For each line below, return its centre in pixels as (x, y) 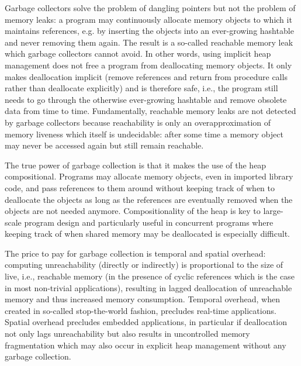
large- (273, 211)
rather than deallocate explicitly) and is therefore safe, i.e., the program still (141, 88)
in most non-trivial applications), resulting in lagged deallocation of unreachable (148, 287)
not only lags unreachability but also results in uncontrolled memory (127, 334)
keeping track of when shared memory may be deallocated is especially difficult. (147, 234)
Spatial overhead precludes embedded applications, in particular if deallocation (146, 322)
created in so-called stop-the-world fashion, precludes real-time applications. (141, 310)
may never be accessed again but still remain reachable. (104, 145)
